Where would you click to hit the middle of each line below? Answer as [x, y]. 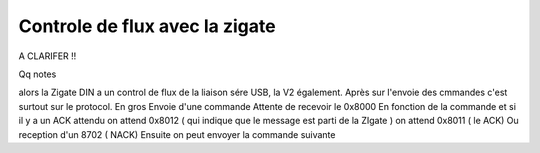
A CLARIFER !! [47, 56]
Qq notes [37, 74]
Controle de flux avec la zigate [147, 26]
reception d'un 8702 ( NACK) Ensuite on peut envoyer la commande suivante [177, 134]
